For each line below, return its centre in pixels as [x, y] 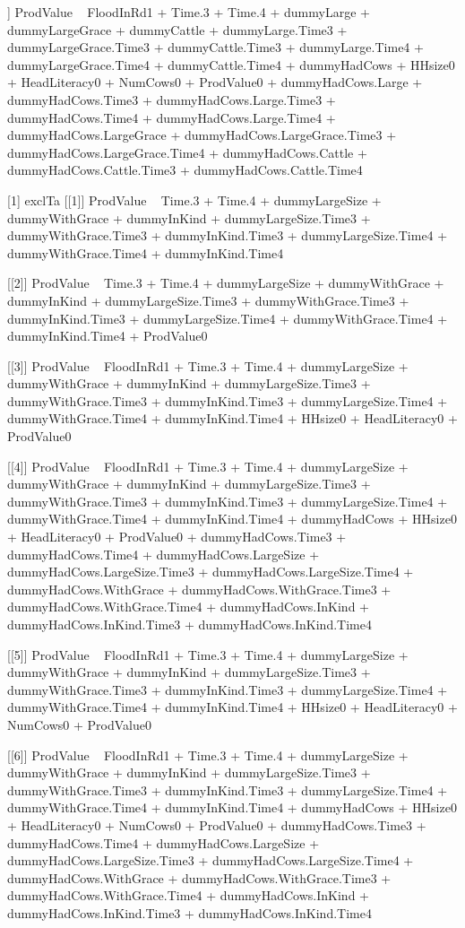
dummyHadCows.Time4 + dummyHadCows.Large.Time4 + [172, 117]
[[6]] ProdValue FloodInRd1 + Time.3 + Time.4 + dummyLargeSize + [208, 755]
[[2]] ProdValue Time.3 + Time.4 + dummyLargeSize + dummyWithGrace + [226, 283]
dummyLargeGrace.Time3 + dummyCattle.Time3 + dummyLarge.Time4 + [215, 47]
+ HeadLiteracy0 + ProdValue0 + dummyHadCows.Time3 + [177, 537]
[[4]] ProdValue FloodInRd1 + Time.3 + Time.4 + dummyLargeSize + [208, 466]
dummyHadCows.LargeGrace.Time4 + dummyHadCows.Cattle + [187, 152]
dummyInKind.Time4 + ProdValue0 [108, 336]
